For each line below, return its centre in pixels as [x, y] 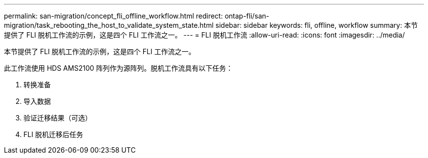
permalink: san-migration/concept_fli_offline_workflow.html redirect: [113, 16]
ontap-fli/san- [247, 16]
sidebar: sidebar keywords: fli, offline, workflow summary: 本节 [317, 25]
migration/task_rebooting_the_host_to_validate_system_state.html [109, 25]
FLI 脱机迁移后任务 [53, 134]
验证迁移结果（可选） [58, 118]
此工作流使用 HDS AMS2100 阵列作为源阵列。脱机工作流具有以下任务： [118, 68]
